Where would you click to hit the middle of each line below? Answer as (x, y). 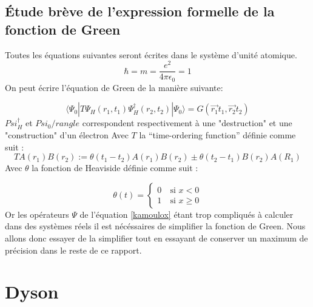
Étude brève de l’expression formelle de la (140, 11)
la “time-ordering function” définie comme (217, 134)
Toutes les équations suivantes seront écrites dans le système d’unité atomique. (151, 54)
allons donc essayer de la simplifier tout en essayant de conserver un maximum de (156, 238)
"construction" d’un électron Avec (67, 134)
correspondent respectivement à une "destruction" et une (187, 123)
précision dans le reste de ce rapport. (73, 250)
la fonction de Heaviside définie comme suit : (115, 168)
